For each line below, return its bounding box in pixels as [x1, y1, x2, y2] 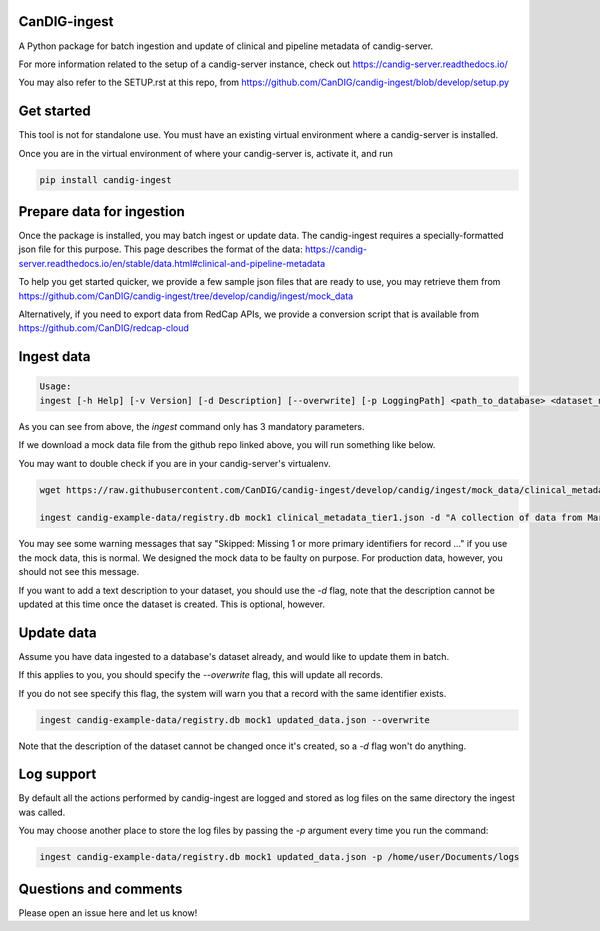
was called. [18, 806, 66, 818]
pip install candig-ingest [39, 174, 172, 185]
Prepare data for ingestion [18, 203, 185, 220]
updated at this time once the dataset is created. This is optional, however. [18, 598, 325, 610]
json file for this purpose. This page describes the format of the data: [18, 243, 304, 255]
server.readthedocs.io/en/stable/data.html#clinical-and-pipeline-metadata [18, 257, 325, 269]
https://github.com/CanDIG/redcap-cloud [18, 322, 190, 334]
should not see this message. [18, 566, 140, 578]
